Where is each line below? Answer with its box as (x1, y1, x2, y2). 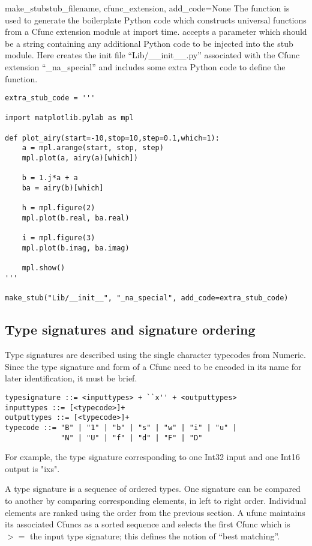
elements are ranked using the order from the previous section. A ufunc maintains (5, 506, 305, 518)
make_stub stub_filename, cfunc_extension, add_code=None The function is (5, 2, 290, 14)
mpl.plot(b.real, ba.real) (22, 214, 130, 223)
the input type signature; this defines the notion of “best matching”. (29, 529, 280, 542)
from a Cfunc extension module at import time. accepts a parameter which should (5, 25, 307, 38)
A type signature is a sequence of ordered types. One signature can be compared (5, 482, 301, 495)
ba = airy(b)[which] (22, 184, 104, 193)
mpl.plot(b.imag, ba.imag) (22, 244, 130, 252)
